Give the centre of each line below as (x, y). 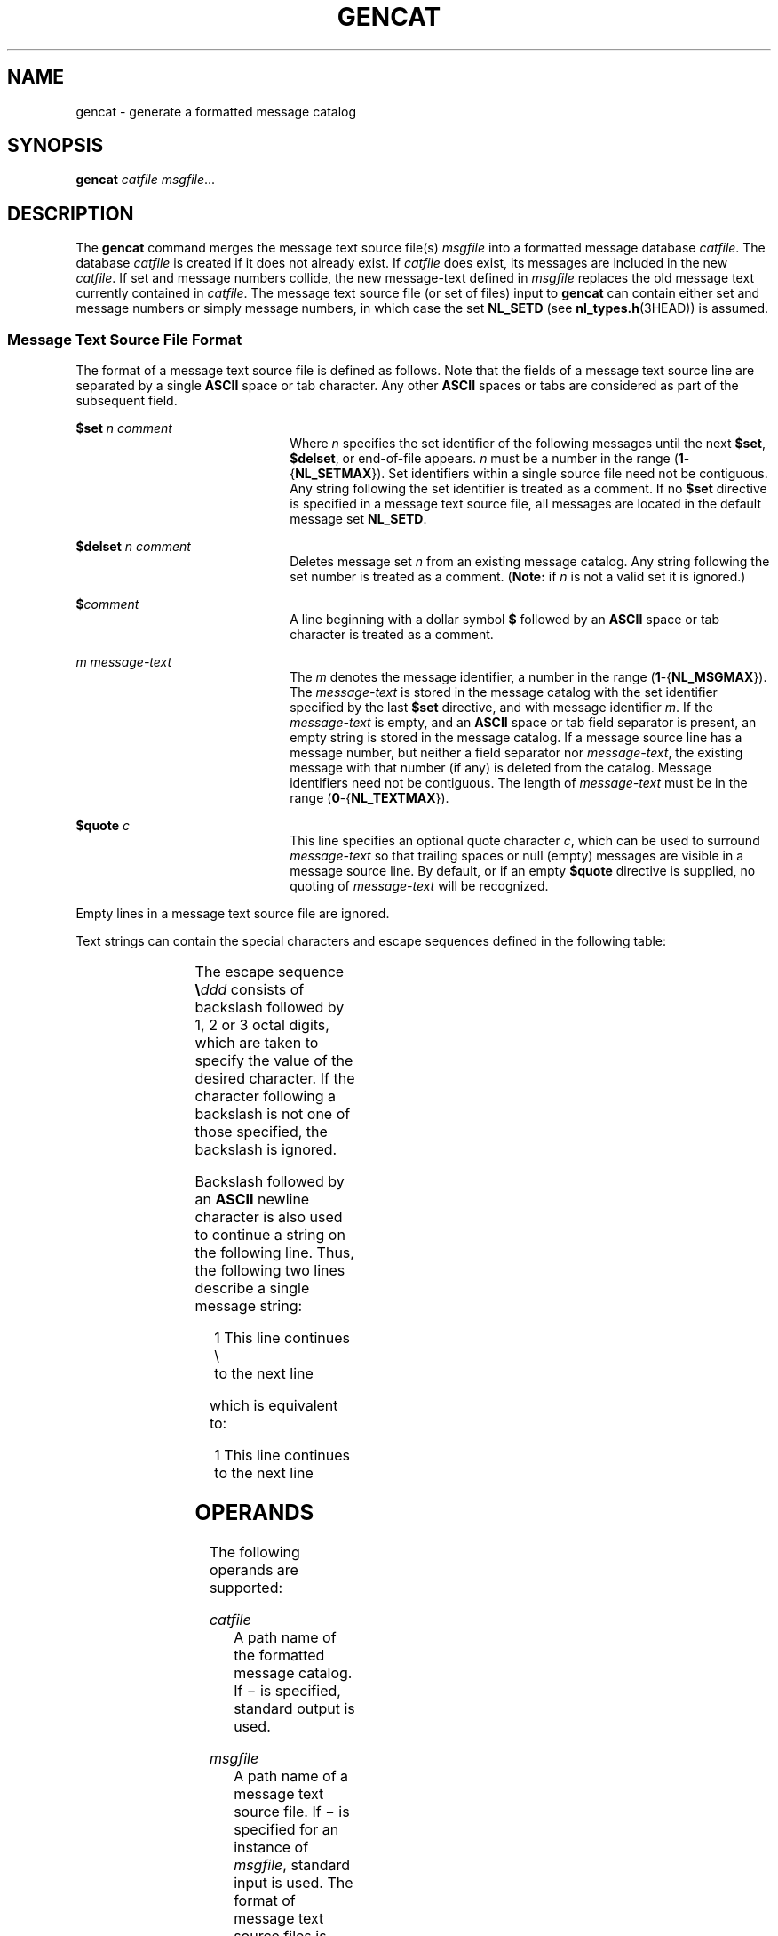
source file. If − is (292, 1811)
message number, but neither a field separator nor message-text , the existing (516, 753)
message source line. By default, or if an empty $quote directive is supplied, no (523, 871)
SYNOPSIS (56, 146)
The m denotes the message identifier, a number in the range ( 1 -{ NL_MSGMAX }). (528, 677)
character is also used (269, 1217)
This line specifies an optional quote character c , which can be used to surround (525, 841)
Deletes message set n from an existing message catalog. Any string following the (530, 562)
